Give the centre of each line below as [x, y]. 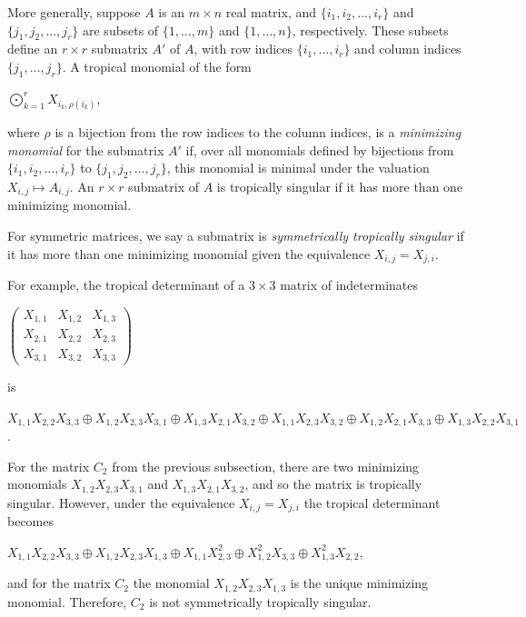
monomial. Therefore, [67, 601]
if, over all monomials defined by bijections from [320, 149]
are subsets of [121, 30]
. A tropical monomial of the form [157, 66]
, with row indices [243, 49]
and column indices [408, 49]
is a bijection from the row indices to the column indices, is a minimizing [258, 131]
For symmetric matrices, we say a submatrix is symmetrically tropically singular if [236, 235]
